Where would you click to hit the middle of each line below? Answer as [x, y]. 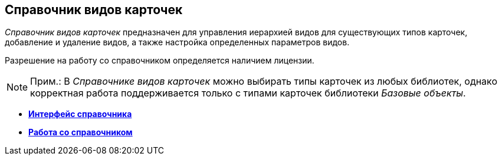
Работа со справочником [81, 132]
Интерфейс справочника [80, 114]
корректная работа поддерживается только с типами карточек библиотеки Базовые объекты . [248, 93]
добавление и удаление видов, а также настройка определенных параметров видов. [177, 42]
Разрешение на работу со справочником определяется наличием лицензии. [160, 61]
